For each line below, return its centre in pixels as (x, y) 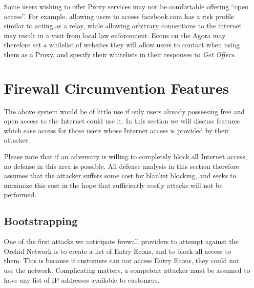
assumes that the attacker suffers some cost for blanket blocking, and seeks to (120, 175)
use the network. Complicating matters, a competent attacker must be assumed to (127, 270)
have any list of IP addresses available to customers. (82, 279)
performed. (20, 195)
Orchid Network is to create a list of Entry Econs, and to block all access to (117, 251)
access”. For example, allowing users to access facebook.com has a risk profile (119, 16)
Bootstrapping (41, 221)
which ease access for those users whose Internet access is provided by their (116, 130)
